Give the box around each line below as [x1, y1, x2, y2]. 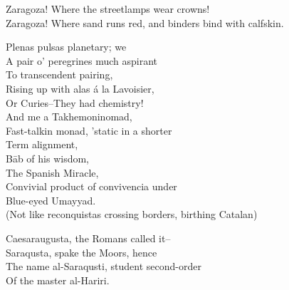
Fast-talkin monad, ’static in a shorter [6, 123, 172, 138]
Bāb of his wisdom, [6, 150, 90, 165]
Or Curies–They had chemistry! [6, 95, 144, 110]
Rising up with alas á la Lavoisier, [6, 81, 154, 95]
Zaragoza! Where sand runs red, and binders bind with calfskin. [6, 15, 284, 30]
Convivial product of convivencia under [6, 179, 177, 194]
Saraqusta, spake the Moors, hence [6, 244, 157, 259]
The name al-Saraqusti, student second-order [6, 259, 201, 274]
